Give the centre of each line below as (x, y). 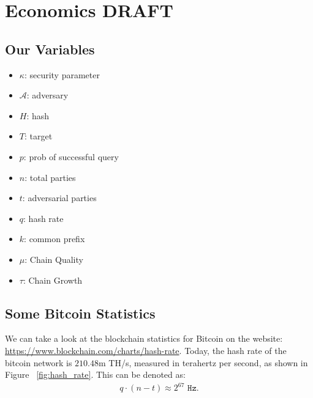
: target (38, 136)
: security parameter (62, 74)
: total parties (50, 177)
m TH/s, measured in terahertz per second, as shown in (203, 362)
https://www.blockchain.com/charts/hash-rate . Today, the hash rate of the (146, 350)
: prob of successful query (71, 156)
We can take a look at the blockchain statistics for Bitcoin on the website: (144, 338)
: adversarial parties (59, 198)
